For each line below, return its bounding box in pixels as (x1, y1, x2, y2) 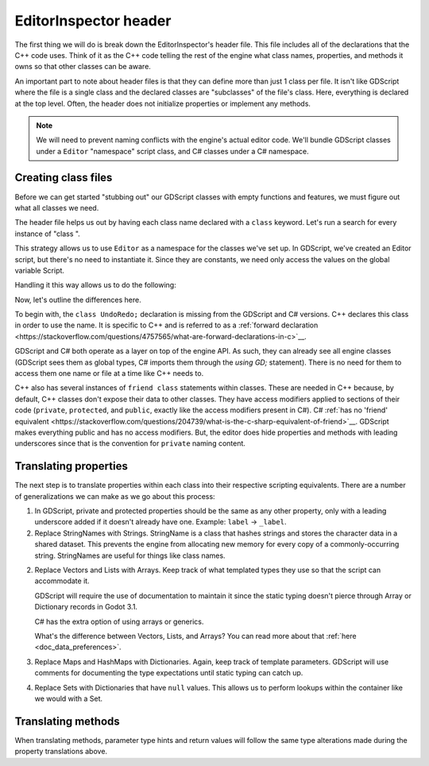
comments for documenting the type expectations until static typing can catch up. (34, 668, 303, 678)
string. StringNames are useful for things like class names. (34, 551, 226, 560)
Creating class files (14, 171, 113, 184)
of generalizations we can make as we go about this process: (14, 491, 215, 501)
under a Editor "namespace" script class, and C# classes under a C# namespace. (36, 146, 309, 156)
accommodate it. (34, 576, 91, 586)
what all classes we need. (14, 203, 99, 212)
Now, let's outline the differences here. (14, 295, 142, 304)
